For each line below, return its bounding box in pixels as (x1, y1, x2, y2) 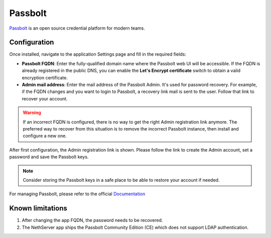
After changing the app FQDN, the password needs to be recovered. (22, 217, 163, 223)
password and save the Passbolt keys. (9, 154, 89, 160)
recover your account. (22, 95, 68, 101)
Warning (23, 109, 41, 115)
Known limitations (9, 204, 67, 213)
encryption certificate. (22, 74, 68, 80)
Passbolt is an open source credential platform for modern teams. (9, 25, 146, 31)
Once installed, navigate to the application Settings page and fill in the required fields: (9, 51, 187, 57)
